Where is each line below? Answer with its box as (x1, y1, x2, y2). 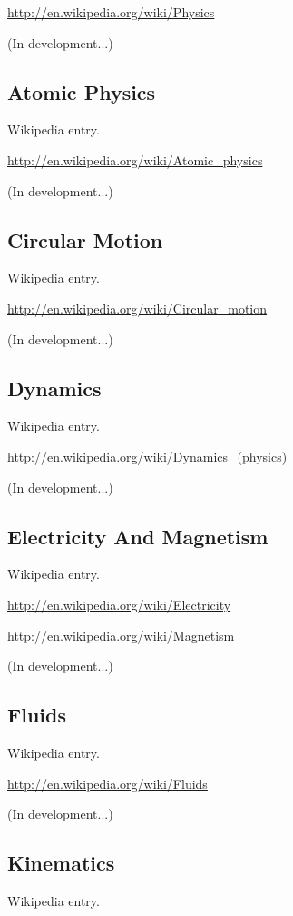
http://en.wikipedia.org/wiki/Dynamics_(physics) (7, 446, 288, 465)
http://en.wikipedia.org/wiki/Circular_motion (7, 298, 268, 317)
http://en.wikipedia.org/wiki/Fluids (7, 773, 208, 792)
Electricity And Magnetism (7, 522, 269, 550)
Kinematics (7, 849, 115, 877)
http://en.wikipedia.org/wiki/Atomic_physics (7, 150, 263, 169)
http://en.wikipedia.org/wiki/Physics (7, 3, 215, 21)
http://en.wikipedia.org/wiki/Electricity (7, 594, 231, 613)
